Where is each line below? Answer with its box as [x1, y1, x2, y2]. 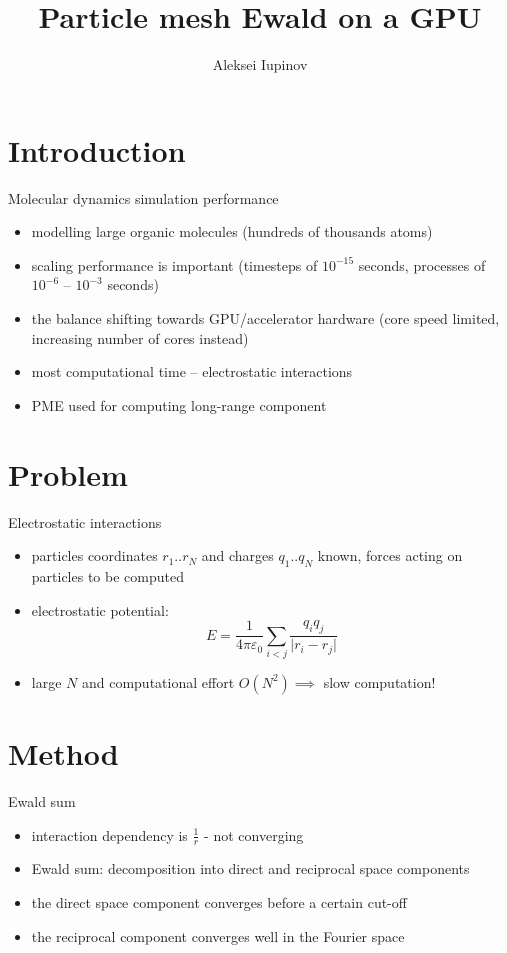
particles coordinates [31, 545, 158, 566]
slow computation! [323, 671, 436, 692]
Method [8, 733, 119, 774]
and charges [201, 545, 274, 566]
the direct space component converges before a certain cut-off [31, 892, 407, 913]
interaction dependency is [31, 824, 188, 845]
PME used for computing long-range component [31, 394, 327, 415]
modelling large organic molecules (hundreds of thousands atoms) [31, 221, 433, 242]
